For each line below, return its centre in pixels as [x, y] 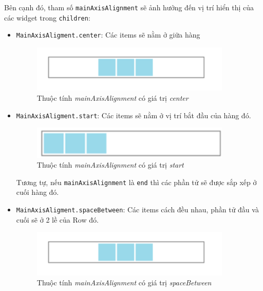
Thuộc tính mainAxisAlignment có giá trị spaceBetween [124, 283]
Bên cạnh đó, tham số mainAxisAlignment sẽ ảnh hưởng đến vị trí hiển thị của [129, 7]
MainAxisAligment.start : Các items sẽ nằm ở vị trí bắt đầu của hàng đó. [134, 115]
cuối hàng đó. [37, 192]
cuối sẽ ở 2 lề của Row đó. [57, 219]
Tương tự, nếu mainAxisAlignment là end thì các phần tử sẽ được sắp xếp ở [136, 182]
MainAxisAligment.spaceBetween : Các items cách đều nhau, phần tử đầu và [137, 209]
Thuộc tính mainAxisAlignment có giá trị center [112, 98]
